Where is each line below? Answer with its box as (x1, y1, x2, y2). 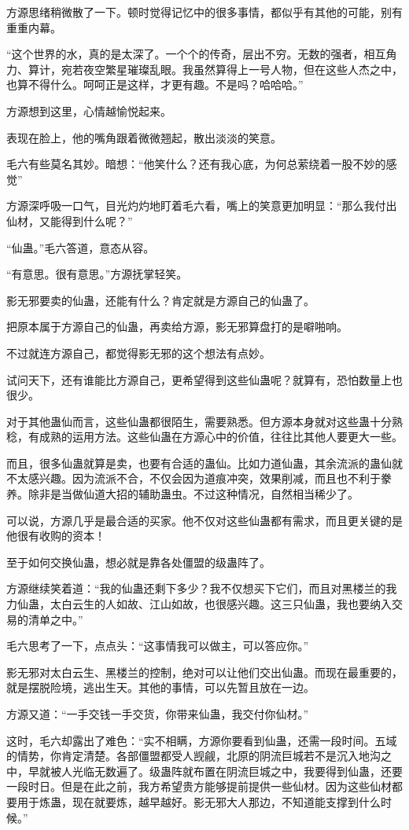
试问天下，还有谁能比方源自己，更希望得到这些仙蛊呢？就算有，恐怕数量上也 (6, 371, 403, 387)
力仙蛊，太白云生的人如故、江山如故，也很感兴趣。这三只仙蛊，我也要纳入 (6, 596, 392, 612)
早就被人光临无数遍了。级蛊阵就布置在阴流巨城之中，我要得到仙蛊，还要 (28, 762, 403, 779)
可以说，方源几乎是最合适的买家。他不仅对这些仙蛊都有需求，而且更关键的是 (6, 512, 403, 528)
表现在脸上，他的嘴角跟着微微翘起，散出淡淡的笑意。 (6, 129, 282, 145)
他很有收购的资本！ (6, 527, 105, 544)
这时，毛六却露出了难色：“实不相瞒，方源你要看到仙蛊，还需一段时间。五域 (6, 732, 397, 748)
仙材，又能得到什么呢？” (6, 212, 133, 229)
